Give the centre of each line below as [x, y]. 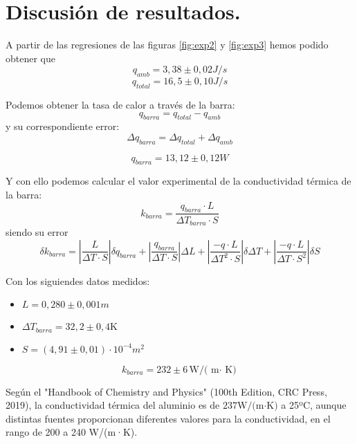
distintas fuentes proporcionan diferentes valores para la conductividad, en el [168, 418]
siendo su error [37, 231]
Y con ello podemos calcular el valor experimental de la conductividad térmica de [178, 181]
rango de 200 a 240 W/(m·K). [72, 432]
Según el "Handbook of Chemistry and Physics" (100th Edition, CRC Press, [166, 391]
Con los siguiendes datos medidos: [78, 280]
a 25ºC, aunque [314, 405]
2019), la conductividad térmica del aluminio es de [113, 405]
